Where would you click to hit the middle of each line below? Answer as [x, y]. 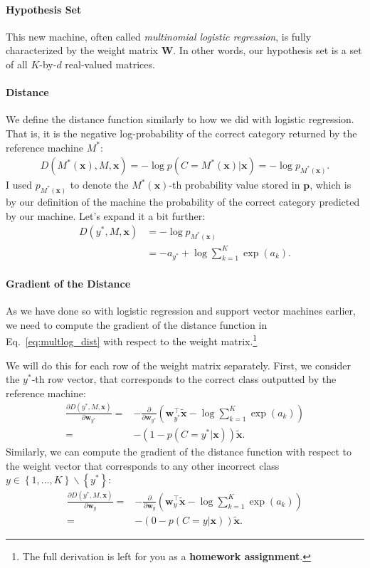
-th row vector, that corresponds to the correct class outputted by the [184, 379]
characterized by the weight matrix [82, 50]
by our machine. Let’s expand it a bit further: [106, 215]
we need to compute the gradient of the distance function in [137, 324]
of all [17, 64]
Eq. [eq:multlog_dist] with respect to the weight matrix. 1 [132, 340]
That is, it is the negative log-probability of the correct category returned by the [181, 133]
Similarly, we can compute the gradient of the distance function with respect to [179, 452]
